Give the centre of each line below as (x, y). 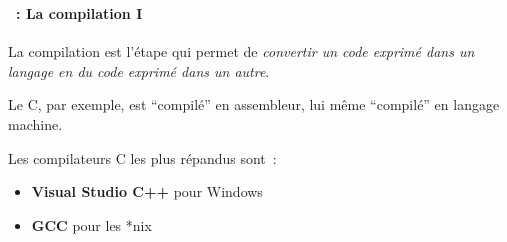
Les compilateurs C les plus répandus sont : (142, 157)
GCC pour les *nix (91, 224)
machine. (35, 123)
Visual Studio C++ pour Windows (147, 191)
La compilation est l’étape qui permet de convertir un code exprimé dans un (241, 51)
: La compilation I (79, 12)
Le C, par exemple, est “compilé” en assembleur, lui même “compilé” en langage (254, 104)
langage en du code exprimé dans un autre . (139, 70)
